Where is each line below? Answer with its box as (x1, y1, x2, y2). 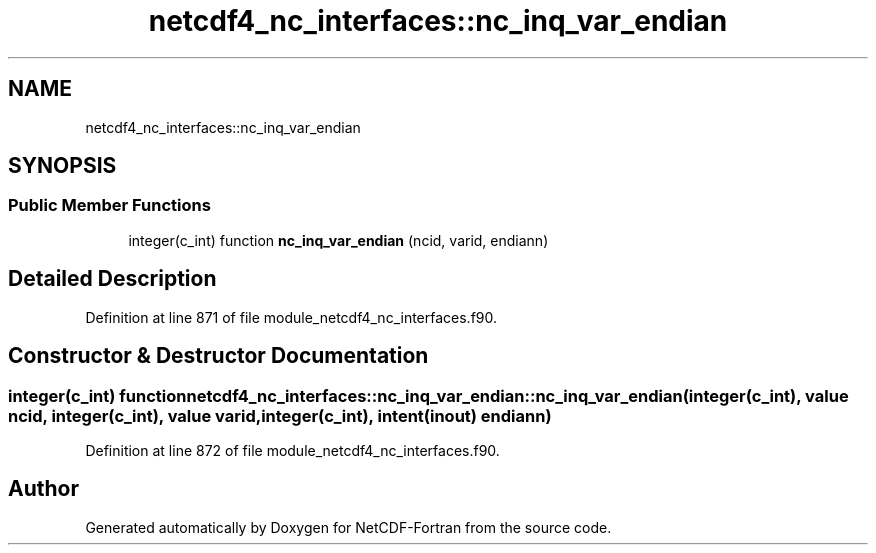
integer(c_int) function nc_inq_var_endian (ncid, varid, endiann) (128, 231, 549, 249)
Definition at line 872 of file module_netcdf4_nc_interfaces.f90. (85, 441, 500, 459)
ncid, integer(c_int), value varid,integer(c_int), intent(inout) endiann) (8, 405, 552, 426)
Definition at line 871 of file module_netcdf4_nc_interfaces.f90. (85, 308, 498, 326)
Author (8, 476, 79, 502)
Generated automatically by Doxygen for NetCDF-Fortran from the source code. (85, 518, 612, 536)
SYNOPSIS (8, 153, 117, 179)
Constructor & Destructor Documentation (8, 343, 429, 369)
